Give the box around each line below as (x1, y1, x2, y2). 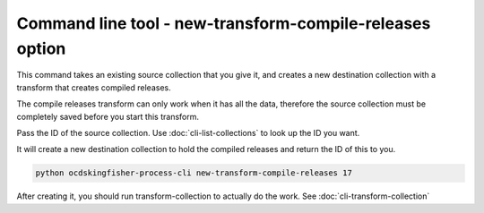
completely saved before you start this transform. (16, 111, 200, 122)
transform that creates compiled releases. (16, 81, 172, 93)
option (16, 38, 66, 58)
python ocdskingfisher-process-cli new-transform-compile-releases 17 (35, 168, 353, 178)
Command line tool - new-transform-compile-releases (16, 13, 431, 33)
